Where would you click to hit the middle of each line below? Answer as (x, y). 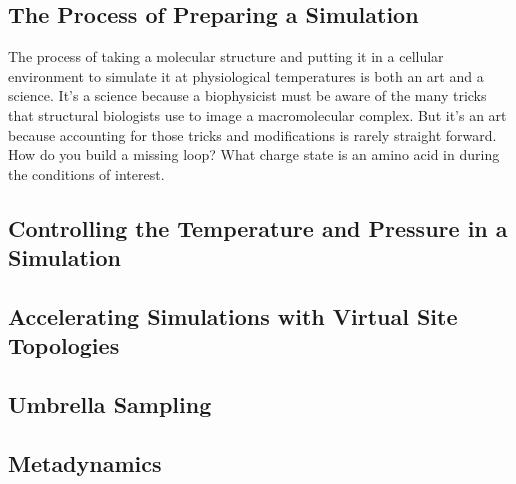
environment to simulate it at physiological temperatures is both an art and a (246, 75)
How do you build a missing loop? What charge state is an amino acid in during (254, 154)
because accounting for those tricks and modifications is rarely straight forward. (252, 134)
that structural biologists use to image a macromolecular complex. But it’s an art (257, 114)
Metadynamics (85, 462)
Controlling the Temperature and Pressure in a (258, 227)
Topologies (64, 345)
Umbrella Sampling (110, 404)
